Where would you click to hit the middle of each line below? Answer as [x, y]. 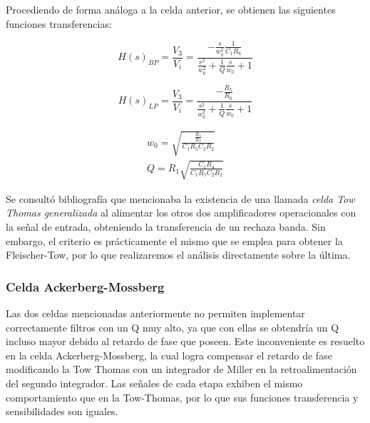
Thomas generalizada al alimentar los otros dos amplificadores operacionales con [181, 213]
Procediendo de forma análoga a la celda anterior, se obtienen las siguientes [171, 9]
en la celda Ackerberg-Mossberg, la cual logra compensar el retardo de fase [169, 355]
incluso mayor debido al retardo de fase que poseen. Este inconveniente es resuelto [185, 341]
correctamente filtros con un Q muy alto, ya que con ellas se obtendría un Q [173, 327]
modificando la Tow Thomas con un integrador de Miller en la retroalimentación [181, 369]
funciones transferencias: [59, 23]
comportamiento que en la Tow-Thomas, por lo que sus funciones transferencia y [182, 397]
